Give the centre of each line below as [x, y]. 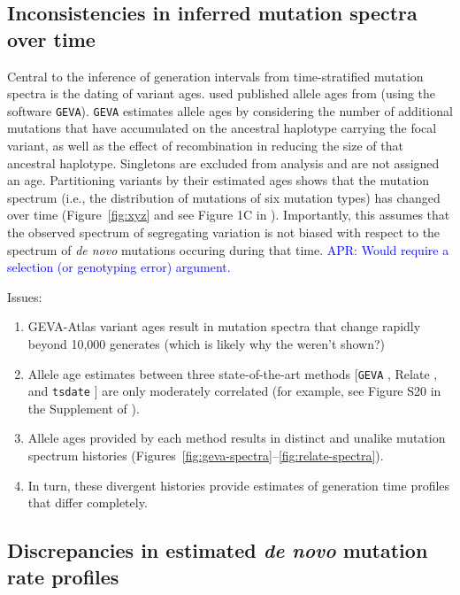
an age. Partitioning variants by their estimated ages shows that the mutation [218, 180]
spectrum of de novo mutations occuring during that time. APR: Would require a [228, 249]
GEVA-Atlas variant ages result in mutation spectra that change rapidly [224, 326]
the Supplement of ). [84, 408]
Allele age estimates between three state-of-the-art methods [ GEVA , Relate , [233, 373]
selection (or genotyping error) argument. [119, 267]
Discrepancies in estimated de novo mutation [218, 550]
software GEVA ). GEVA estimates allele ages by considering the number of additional [230, 110]
